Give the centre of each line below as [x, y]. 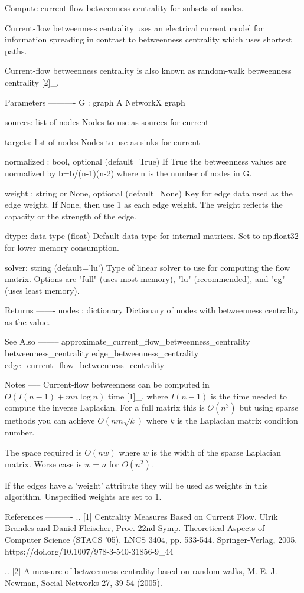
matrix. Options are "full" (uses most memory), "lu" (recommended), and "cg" [145, 279]
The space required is [43, 452]
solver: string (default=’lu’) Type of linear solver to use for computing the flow [148, 267]
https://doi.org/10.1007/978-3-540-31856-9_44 [89, 551]
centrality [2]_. [32, 82]
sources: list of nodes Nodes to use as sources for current [107, 122]
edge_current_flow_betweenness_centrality [85, 364]
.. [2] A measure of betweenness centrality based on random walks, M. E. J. [141, 571]
